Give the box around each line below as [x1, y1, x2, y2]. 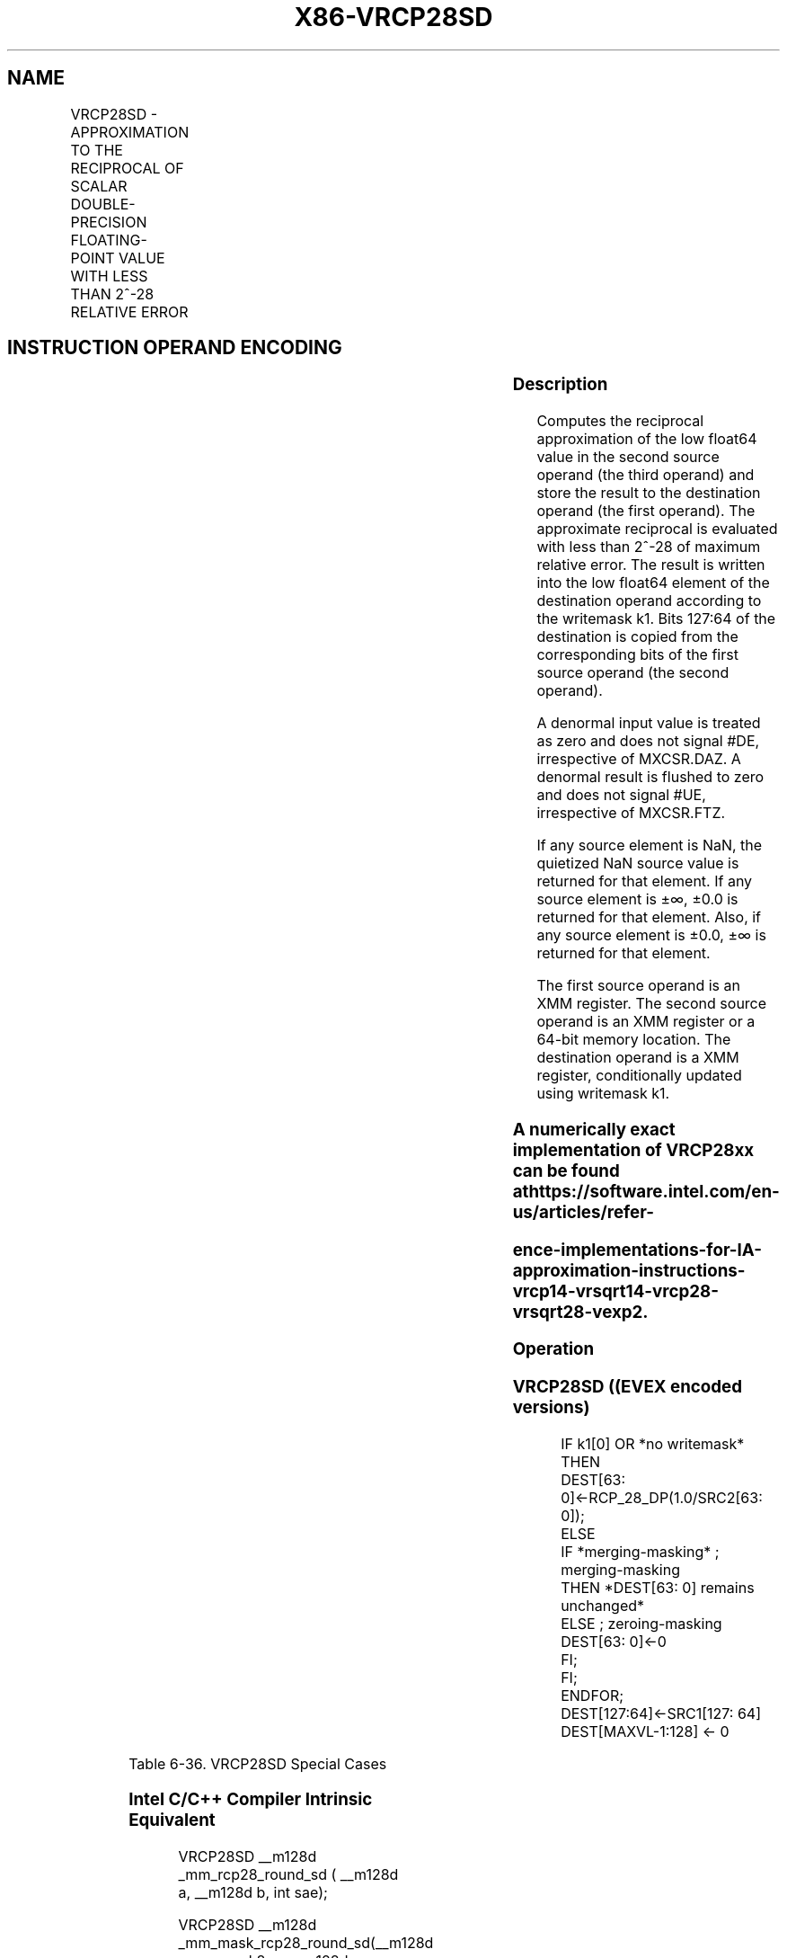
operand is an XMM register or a [536, 1012, 756, 1031]
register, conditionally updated [536, 1066, 742, 1085]
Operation [512, 1339, 595, 1360]
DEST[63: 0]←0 [561, 1632, 667, 1651]
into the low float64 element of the [536, 574, 770, 592]
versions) [512, 1397, 590, 1419]
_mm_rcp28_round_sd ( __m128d [178, 1865, 399, 1884]
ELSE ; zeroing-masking [561, 1614, 722, 1633]
